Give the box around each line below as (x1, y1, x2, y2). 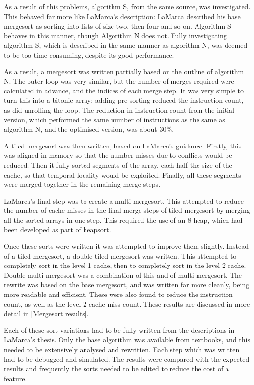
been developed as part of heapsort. (4, 224, 111, 235)
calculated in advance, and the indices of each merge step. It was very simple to (4, 85, 244, 95)
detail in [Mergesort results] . (4, 308, 89, 319)
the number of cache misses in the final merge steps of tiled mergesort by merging (4, 205, 250, 215)
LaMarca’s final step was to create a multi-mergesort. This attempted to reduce (4, 195, 244, 206)
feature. (4, 373, 27, 383)
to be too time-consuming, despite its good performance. (4, 49, 174, 59)
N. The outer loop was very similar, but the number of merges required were (4, 76, 234, 86)
